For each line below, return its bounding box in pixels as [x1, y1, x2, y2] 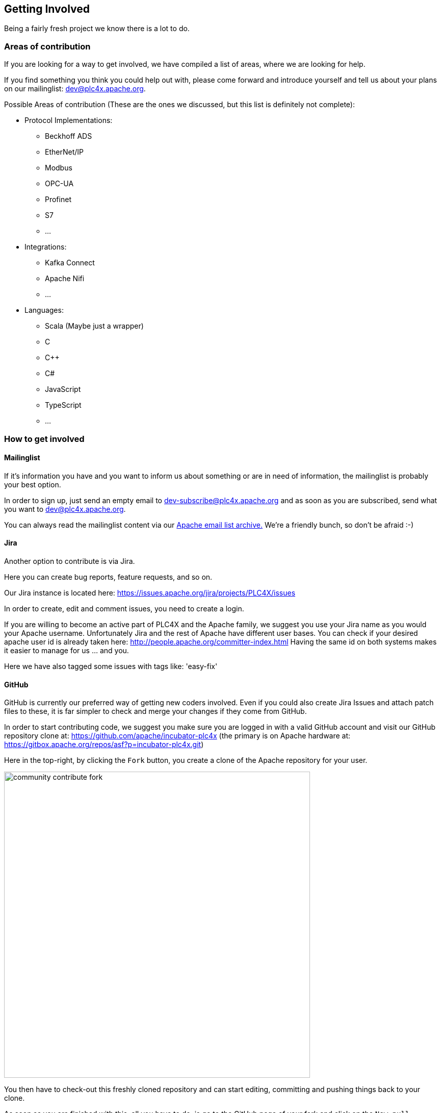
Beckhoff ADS [45, 132, 92, 141]
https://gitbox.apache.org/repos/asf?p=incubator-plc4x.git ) [4, 740, 204, 749]
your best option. [4, 480, 61, 489]
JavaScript [45, 385, 81, 394]
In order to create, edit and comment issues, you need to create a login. [4, 604, 244, 613]
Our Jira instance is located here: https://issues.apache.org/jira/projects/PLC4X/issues [4, 588, 296, 597]
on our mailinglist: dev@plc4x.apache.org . [4, 84, 146, 93]
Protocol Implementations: [24, 116, 113, 125]
